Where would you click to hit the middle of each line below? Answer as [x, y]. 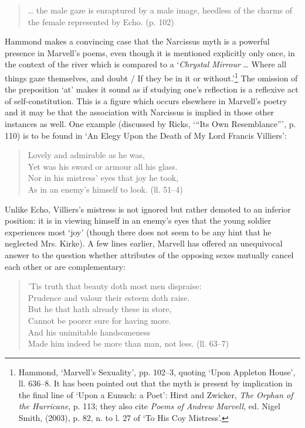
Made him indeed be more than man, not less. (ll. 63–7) [128, 343]
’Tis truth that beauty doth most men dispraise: [115, 286]
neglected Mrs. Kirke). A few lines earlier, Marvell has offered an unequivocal [144, 243]
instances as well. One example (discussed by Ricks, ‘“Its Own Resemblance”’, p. [150, 124]
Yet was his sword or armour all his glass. [103, 166]
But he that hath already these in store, [100, 309]
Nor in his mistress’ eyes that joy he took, [103, 178]
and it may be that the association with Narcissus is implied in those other [140, 112]
